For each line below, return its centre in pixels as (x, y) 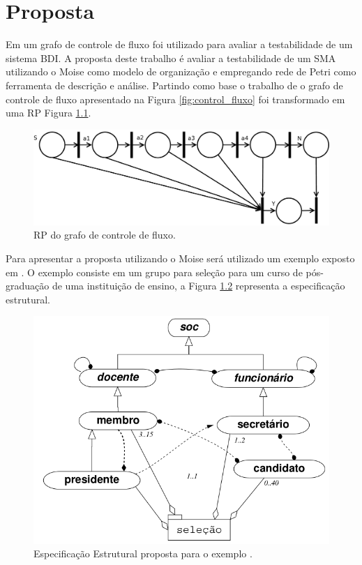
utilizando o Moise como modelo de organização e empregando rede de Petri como (181, 71)
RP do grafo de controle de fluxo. (105, 235)
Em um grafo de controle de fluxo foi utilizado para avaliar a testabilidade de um (179, 44)
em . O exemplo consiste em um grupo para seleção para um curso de (154, 272)
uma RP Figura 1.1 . (48, 113)
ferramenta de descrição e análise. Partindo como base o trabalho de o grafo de (174, 85)
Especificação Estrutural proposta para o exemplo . (143, 553)
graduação (28, 286)
